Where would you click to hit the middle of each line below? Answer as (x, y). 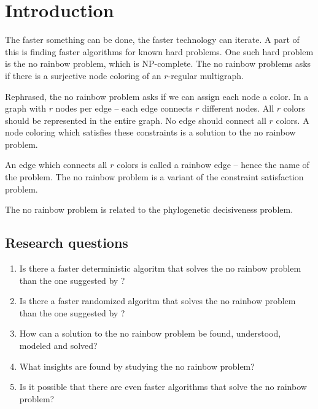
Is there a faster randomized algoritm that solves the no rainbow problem (157, 301)
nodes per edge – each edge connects (124, 108)
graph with (25, 108)
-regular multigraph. (206, 75)
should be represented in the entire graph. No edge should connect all (136, 120)
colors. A (293, 120)
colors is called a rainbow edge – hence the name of (213, 165)
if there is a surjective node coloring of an (83, 75)
